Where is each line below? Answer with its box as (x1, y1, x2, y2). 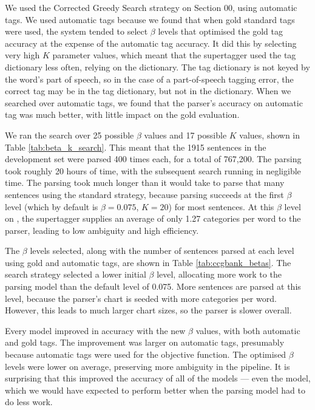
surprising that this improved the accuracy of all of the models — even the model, (5, 372, 311, 384)
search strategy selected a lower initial (5, 268, 146, 281)
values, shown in (239, 128, 300, 141)
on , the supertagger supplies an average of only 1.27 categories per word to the (5, 212, 301, 225)
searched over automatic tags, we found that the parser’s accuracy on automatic (5, 96, 303, 109)
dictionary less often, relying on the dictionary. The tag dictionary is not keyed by (5, 60, 310, 73)
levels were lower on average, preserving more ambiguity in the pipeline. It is (5, 360, 290, 372)
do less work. (5, 395, 53, 408)
